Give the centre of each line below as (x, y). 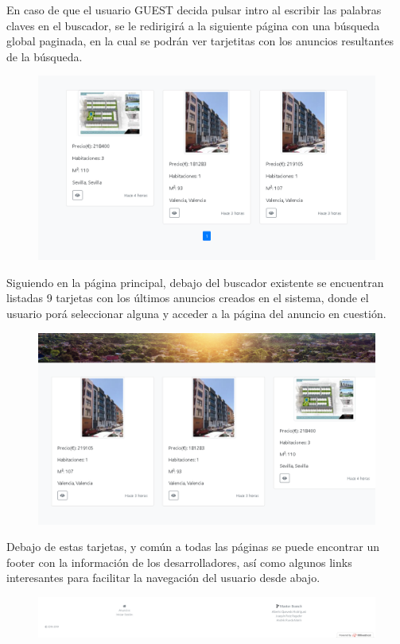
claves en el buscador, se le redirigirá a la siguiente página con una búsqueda (193, 25)
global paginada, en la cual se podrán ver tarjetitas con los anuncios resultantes (200, 41)
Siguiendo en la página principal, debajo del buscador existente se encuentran (195, 282)
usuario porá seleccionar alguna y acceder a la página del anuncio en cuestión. (196, 314)
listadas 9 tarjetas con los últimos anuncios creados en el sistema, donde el (188, 298)
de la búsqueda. (45, 56)
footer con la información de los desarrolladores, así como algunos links (179, 562)
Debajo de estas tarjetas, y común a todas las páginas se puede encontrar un (193, 547)
